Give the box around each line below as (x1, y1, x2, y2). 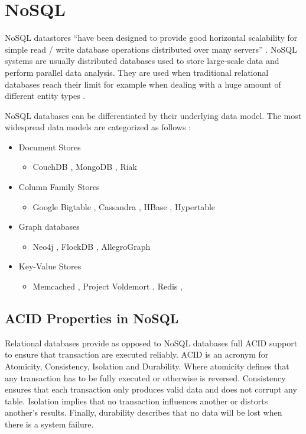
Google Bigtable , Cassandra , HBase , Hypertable (32, 200, 216, 213)
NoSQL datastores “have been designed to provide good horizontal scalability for (5, 31, 298, 44)
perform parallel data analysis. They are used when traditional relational (5, 66, 269, 78)
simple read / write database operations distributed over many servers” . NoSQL (5, 43, 297, 55)
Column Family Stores (18, 181, 100, 193)
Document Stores (18, 140, 81, 153)
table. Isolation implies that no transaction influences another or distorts (5, 394, 268, 407)
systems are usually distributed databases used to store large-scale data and (5, 54, 279, 67)
